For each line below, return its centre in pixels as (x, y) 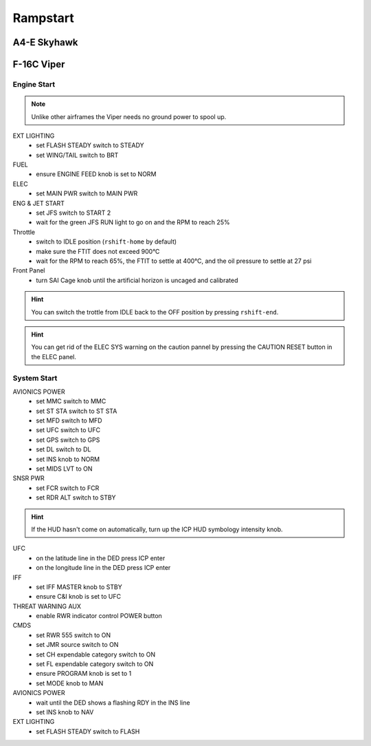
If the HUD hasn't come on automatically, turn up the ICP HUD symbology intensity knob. (157, 529)
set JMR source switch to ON (77, 645)
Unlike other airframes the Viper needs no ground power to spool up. (129, 116)
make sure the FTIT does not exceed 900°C (98, 251)
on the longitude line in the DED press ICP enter (103, 568)
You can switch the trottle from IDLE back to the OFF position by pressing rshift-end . (155, 312)
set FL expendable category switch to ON (95, 664)
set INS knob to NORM (68, 459)
